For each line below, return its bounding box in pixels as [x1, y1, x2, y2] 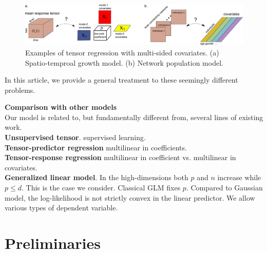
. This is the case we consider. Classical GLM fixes [21, 182, 181, 193]
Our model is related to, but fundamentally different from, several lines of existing [5, 111, 263, 122]
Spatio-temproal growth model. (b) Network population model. [25, 57, 223, 68]
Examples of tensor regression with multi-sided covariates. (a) [25, 47, 219, 57]
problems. [5, 84, 35, 95]
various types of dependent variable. [5, 202, 118, 213]
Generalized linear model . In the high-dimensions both [5, 172, 188, 183]
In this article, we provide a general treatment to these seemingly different [5, 74, 238, 85]
